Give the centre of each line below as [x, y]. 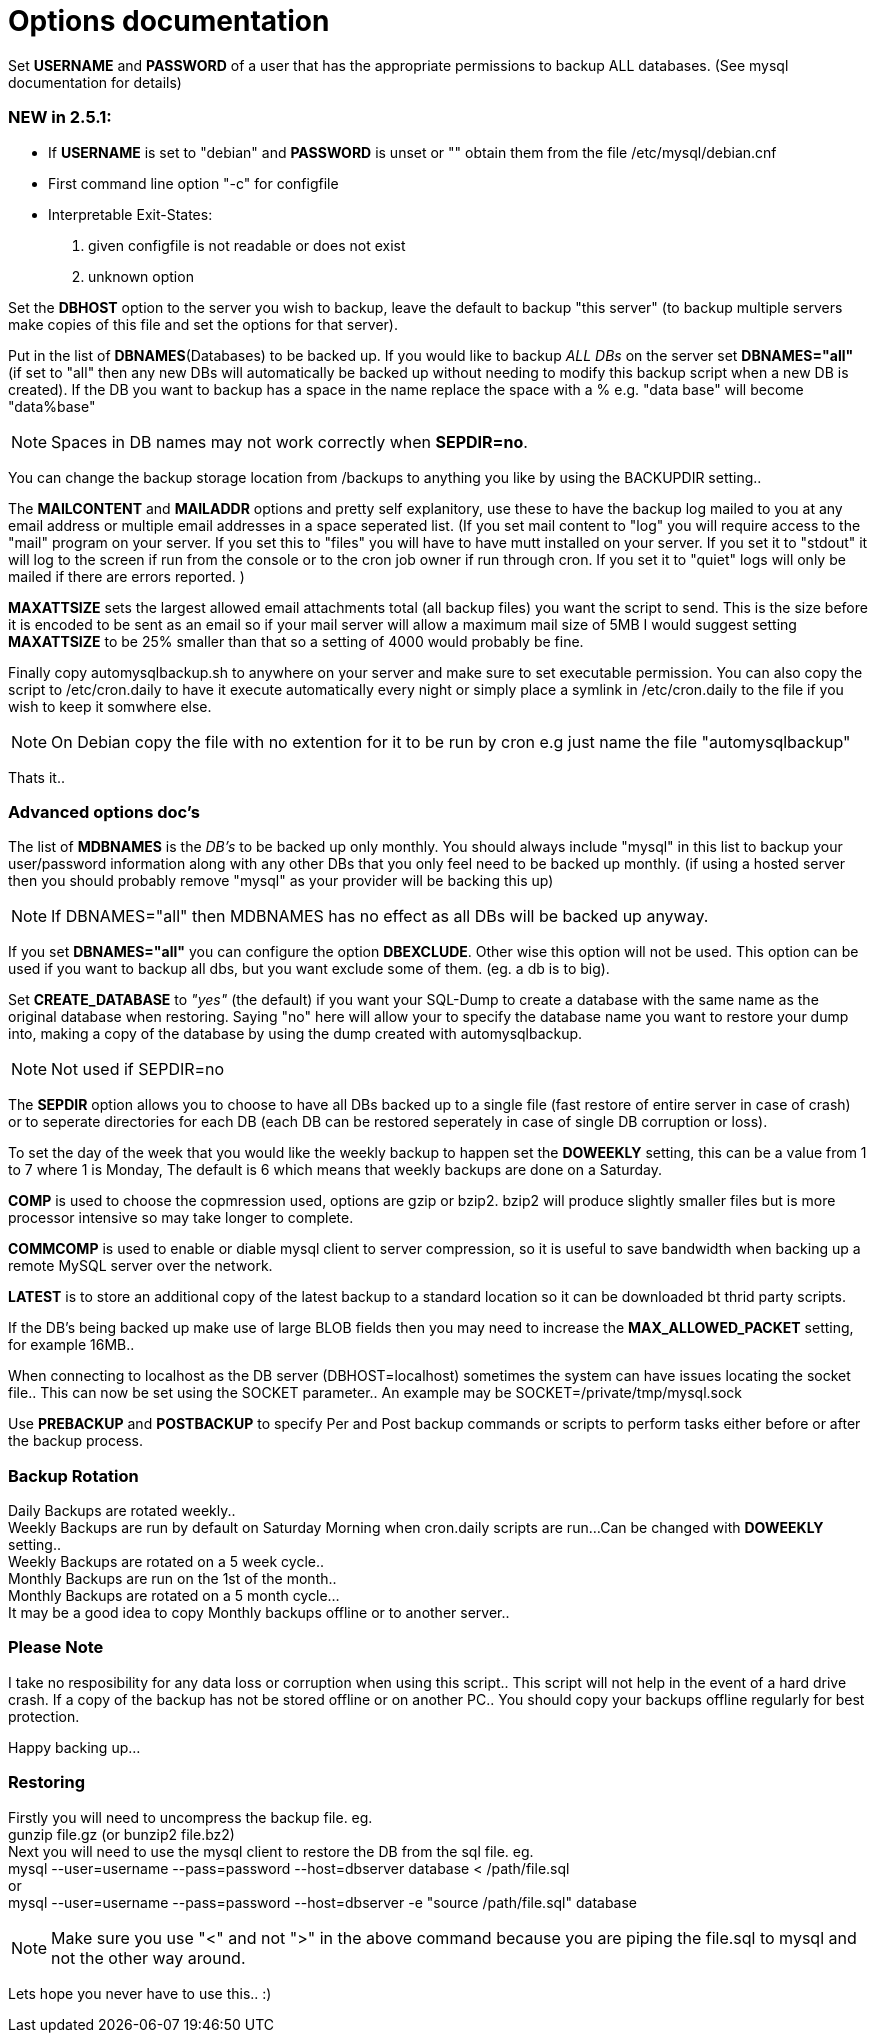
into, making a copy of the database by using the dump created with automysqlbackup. [295, 1034]
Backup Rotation [73, 1475]
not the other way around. [148, 1957]
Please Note [56, 1647]
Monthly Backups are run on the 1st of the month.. [172, 1578]
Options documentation [169, 21]
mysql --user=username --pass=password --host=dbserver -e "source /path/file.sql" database [323, 1902]
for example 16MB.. [71, 1345]
